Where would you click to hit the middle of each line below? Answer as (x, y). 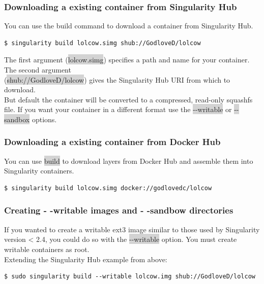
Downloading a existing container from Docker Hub (112, 142)
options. (44, 119)
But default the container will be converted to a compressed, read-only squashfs (128, 99)
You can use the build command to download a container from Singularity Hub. (129, 26)
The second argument (38, 69)
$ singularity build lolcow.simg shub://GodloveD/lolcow (102, 43)
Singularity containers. (39, 171)
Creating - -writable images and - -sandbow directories (119, 210)
